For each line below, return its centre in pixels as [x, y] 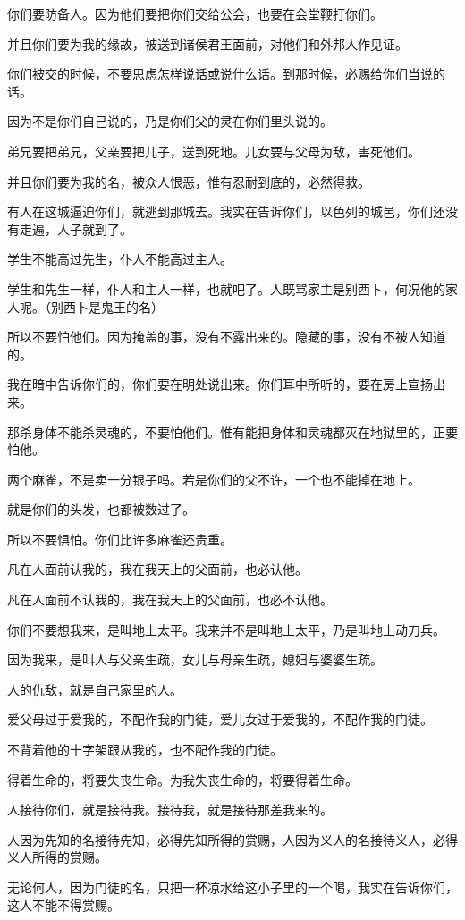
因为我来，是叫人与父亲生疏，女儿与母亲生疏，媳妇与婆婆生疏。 [195, 659]
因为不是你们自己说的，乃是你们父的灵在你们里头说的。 [170, 121]
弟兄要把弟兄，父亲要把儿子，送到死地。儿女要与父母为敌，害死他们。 [214, 151]
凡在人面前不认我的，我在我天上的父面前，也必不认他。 [170, 599]
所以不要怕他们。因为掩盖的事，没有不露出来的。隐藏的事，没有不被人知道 [226, 337]
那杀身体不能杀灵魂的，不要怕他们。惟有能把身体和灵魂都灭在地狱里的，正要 [232, 431]
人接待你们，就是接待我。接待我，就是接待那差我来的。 [170, 810]
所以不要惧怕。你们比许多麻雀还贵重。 [120, 539]
